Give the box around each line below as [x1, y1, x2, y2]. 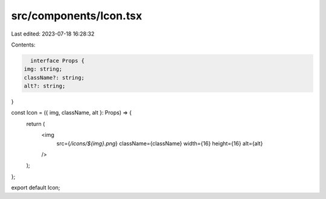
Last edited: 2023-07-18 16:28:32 [11, 30, 95, 37]
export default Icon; [11, 184, 60, 191]
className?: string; [24, 74, 85, 81]
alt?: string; [24, 83, 66, 90]
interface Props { [30, 57, 85, 64]
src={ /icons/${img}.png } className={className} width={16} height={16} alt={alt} [56, 139, 263, 147]
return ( [26, 120, 45, 127]
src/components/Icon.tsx [11, 9, 142, 22]
